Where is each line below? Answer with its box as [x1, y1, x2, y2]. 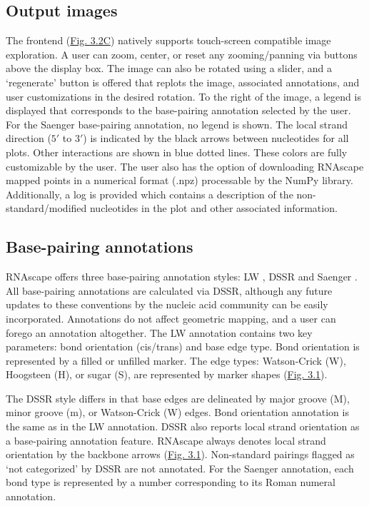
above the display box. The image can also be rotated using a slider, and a [6, 61, 332, 76]
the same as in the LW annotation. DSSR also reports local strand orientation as [6, 419, 360, 434]
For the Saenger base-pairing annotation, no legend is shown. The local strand [6, 116, 348, 131]
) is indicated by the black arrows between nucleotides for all [83, 131, 349, 146]
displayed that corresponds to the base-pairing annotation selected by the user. [6, 103, 351, 118]
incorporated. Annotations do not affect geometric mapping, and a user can [6, 310, 336, 325]
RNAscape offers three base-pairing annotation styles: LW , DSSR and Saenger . [6, 269, 358, 284]
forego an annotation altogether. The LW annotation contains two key [6, 325, 313, 340]
